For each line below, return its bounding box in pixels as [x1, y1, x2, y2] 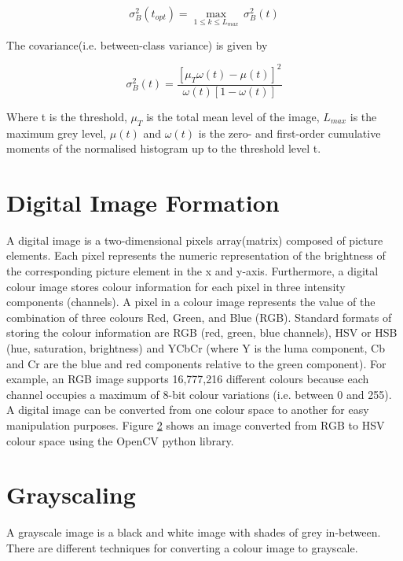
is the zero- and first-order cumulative [198, 124, 381, 141]
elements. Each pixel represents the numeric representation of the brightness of [6, 247, 386, 264]
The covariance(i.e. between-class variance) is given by [6, 36, 268, 53]
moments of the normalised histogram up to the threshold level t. [6, 140, 321, 157]
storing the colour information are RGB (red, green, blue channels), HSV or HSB [6, 324, 398, 341]
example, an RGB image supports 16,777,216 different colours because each [6, 371, 369, 387]
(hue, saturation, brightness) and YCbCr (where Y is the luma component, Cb [6, 340, 385, 356]
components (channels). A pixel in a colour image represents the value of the [6, 293, 376, 310]
